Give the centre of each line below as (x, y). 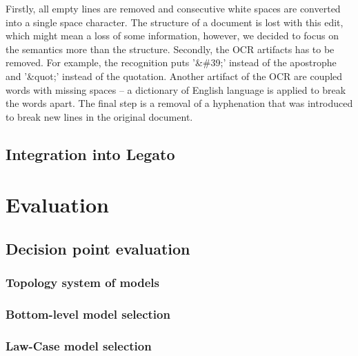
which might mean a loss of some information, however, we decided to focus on (172, 36)
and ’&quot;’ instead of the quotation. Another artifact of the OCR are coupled (174, 76)
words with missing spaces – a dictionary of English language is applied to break (176, 89)
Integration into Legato (90, 154)
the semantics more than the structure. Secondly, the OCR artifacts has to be (170, 49)
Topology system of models (82, 283)
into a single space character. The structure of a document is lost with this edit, (175, 22)
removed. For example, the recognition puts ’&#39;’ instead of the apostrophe (171, 62)
